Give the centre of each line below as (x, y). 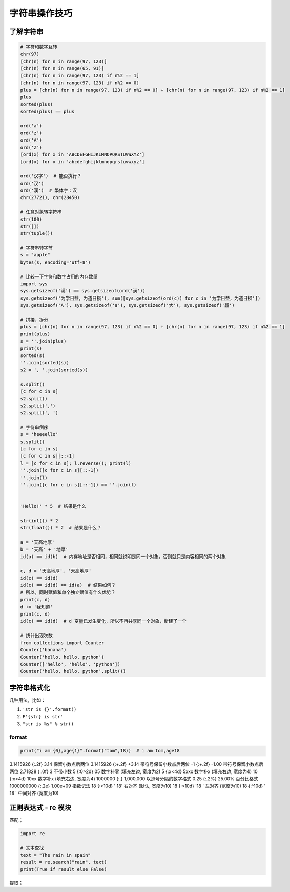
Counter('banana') (43, 650)
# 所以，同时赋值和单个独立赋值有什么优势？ (68, 592)
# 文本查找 (32, 848)
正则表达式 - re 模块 (40, 808)
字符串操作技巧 (41, 13)
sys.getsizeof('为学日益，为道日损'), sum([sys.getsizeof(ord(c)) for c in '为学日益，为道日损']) (140, 298)
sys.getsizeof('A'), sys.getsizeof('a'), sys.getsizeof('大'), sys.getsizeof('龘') (128, 305)
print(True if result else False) (64, 869)
